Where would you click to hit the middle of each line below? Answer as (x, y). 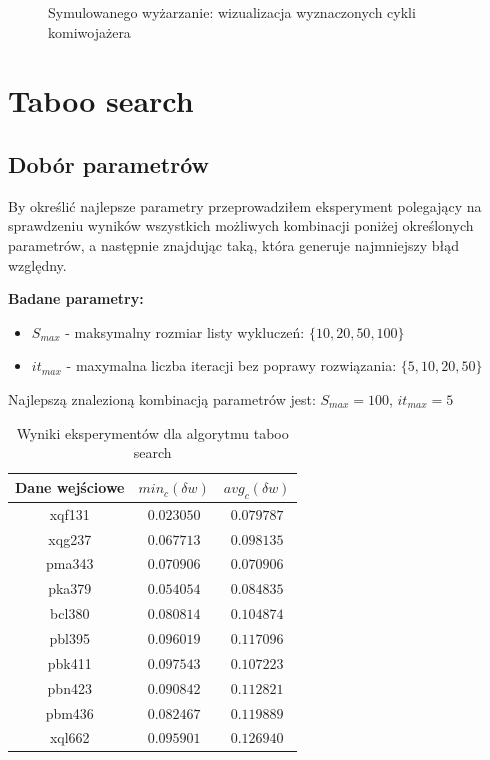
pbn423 (69, 687)
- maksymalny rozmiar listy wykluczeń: (185, 331)
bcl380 (70, 613)
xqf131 (69, 513)
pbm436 (69, 712)
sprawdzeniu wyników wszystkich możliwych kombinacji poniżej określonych (241, 225)
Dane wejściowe (70, 487)
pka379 (70, 588)
